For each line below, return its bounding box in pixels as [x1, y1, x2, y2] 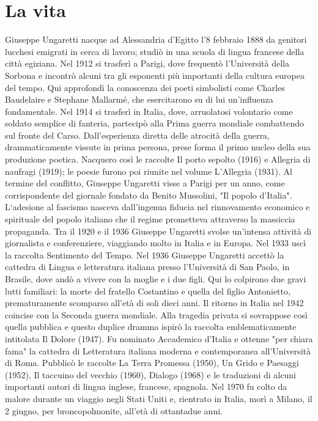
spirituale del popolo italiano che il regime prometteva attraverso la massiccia [5, 213, 295, 225]
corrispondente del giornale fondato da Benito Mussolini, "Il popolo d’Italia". [5, 188, 292, 201]
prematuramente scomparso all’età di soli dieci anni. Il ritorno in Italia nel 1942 [5, 296, 304, 309]
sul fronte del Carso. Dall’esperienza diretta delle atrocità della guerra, [5, 128, 270, 141]
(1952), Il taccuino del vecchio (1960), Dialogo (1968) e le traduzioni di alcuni [5, 368, 296, 381]
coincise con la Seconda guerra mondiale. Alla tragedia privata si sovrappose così [5, 308, 308, 321]
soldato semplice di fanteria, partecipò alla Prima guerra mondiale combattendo [5, 117, 305, 130]
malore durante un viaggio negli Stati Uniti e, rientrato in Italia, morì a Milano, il [5, 392, 312, 405]
